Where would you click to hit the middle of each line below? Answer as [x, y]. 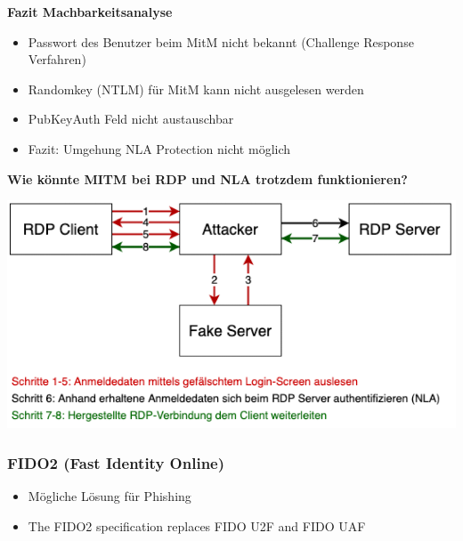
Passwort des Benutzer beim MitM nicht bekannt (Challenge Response [221, 41]
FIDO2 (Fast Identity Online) [116, 462]
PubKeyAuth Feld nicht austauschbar [131, 119]
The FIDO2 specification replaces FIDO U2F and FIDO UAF [197, 525]
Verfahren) [57, 59]
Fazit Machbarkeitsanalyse [90, 12]
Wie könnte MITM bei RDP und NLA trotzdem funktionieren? [207, 178]
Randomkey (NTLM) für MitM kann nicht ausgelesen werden [196, 89]
